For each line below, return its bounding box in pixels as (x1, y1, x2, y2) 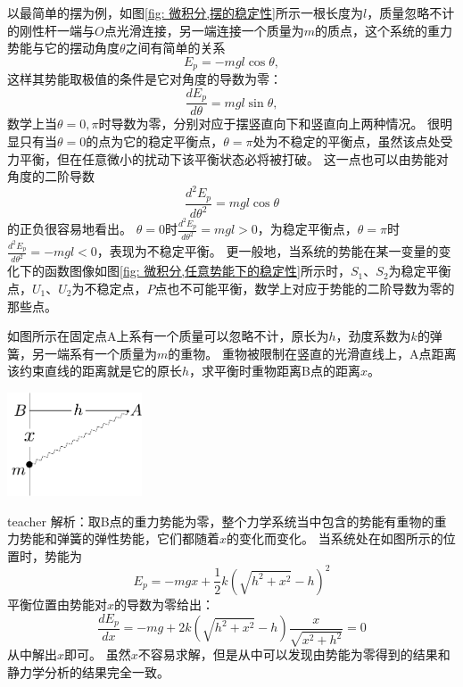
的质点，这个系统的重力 (314, 21, 452, 39)
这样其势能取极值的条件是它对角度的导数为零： (7, 70, 282, 88)
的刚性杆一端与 (7, 21, 95, 39)
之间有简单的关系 (125, 38, 226, 57)
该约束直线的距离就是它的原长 (7, 361, 182, 380)
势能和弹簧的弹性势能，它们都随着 (19, 529, 219, 548)
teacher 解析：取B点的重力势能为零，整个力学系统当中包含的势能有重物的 (7, 511, 434, 530)
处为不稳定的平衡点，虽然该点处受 (252, 131, 453, 150)
